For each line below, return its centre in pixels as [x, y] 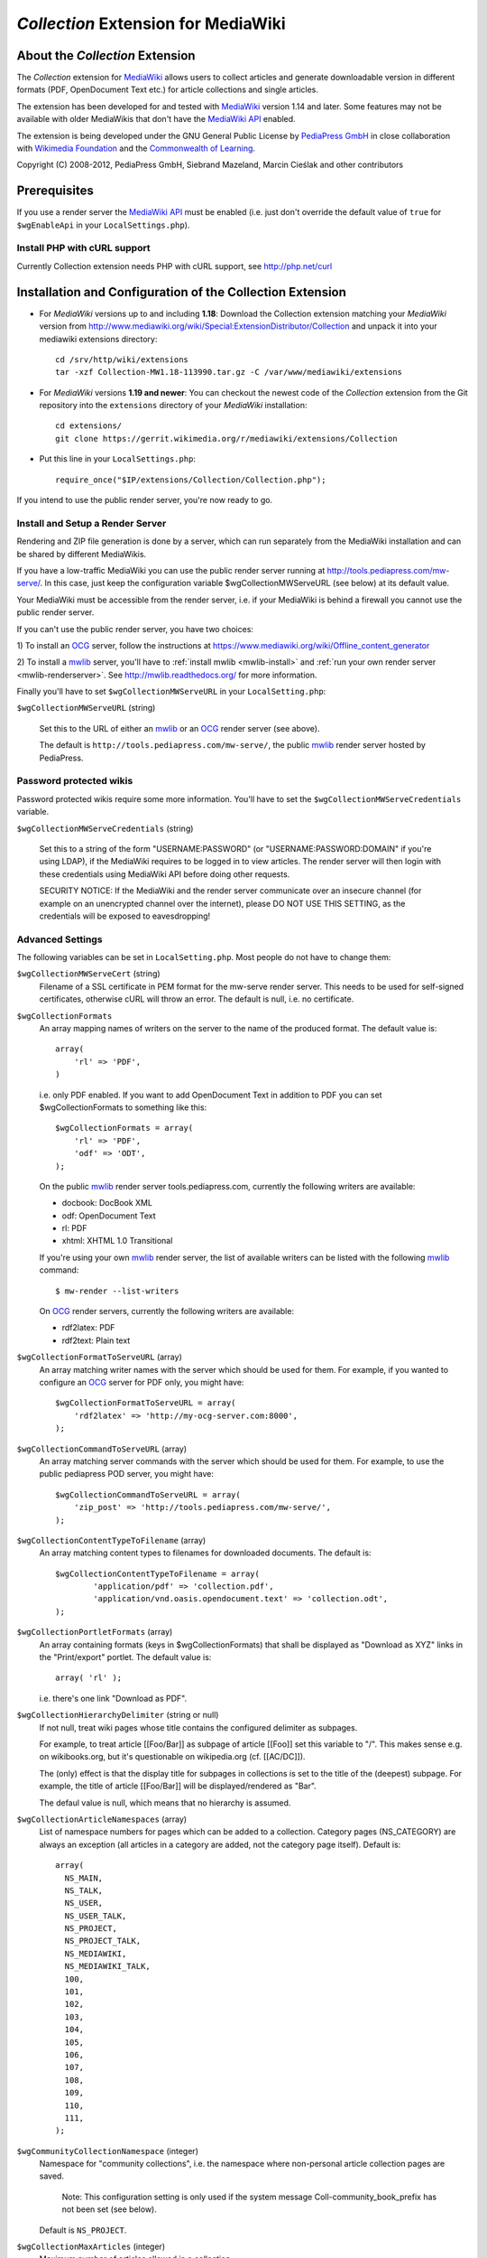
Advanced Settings [60, 939]
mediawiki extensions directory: [98, 339]
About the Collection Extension [106, 56]
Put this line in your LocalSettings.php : [117, 459]
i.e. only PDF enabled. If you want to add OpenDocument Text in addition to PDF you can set [211, 1095]
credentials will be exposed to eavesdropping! [125, 916]
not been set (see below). [109, 2209]
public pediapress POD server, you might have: [127, 1474]
